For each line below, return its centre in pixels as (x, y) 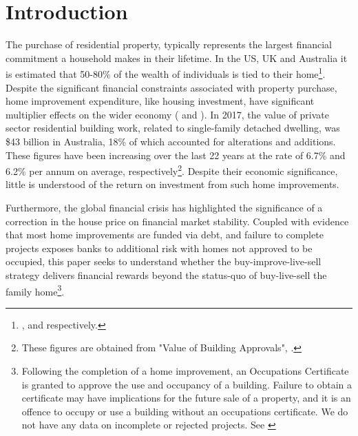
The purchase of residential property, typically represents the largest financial (169, 44)
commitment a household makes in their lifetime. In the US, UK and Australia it (177, 58)
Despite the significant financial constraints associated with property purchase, (171, 87)
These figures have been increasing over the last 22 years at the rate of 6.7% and (176, 155)
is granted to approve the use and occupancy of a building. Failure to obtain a (187, 384)
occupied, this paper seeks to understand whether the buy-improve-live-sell (164, 261)
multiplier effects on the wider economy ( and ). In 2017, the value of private (167, 114)
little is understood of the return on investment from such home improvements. (172, 184)
